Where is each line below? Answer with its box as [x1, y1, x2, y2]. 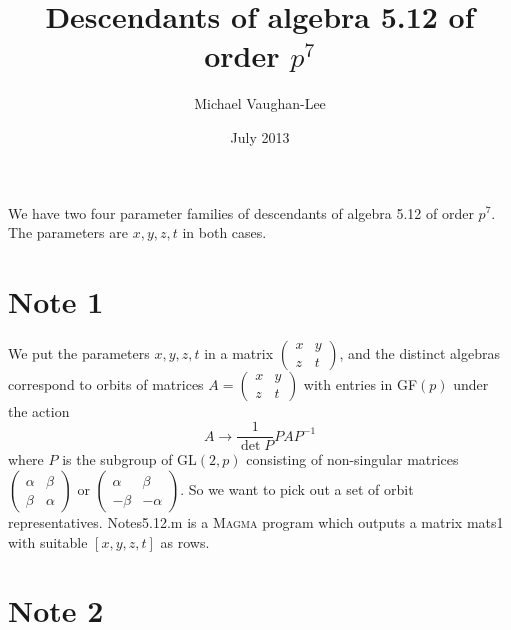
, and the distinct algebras [339, 342, 500, 363]
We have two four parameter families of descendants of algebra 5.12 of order [8, 202, 474, 223]
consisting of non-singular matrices [246, 449, 459, 470]
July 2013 [230, 126, 290, 147]
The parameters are [8, 222, 128, 243]
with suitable [8, 531, 88, 552]
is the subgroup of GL [62, 449, 197, 470]
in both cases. [182, 222, 267, 243]
